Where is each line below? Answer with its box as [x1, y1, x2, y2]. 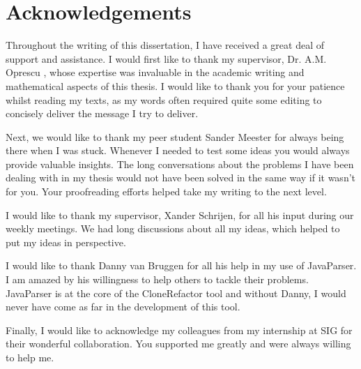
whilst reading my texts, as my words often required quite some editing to [6, 92, 322, 107]
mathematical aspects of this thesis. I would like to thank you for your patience [6, 78, 345, 93]
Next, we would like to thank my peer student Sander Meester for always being [6, 129, 344, 144]
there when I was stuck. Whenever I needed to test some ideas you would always [6, 143, 350, 158]
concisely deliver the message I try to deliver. [6, 106, 199, 121]
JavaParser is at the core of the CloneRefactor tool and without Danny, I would [6, 285, 346, 300]
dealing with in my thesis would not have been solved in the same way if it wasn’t [6, 170, 356, 185]
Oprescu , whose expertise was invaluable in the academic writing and [6, 65, 305, 80]
